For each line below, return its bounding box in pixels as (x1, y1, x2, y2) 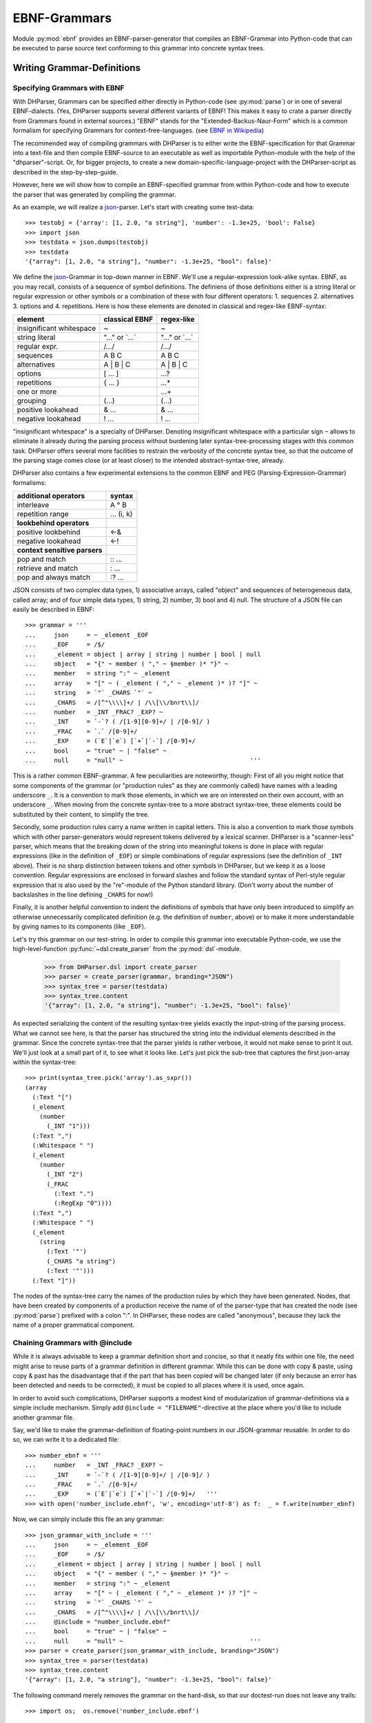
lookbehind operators (17, 518, 90, 528)
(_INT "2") (46, 1170, 83, 1179)
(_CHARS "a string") (46, 1257, 116, 1265)
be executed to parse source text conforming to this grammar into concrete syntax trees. (12, 43, 265, 52)
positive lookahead (17, 405, 79, 414)
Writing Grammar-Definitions (12, 62, 141, 74)
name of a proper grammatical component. (12, 1321, 135, 1329)
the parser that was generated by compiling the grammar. (12, 190, 176, 198)
